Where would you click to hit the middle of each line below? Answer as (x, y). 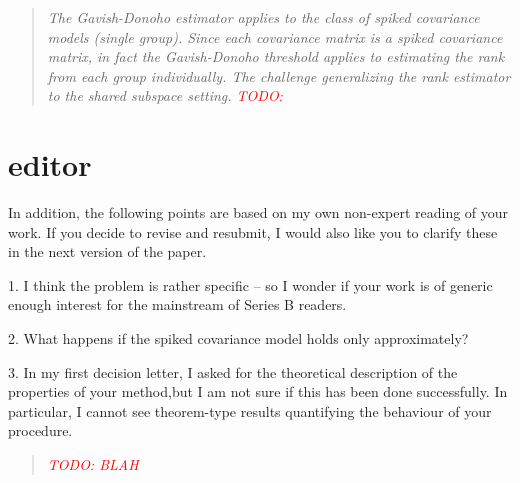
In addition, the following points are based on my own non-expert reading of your (258, 212)
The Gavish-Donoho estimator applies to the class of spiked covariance (263, 17)
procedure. (40, 430)
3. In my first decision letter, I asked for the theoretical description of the (233, 371)
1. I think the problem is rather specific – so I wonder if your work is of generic (250, 284)
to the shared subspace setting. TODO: (165, 95)
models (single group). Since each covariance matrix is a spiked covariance (275, 36)
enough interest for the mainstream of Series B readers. (177, 304)
